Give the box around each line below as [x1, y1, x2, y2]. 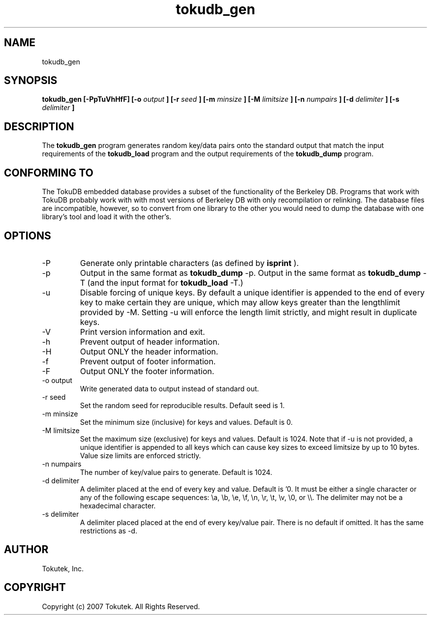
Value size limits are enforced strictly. [80, 451, 201, 460]
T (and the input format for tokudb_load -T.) [80, 277, 244, 288]
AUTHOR [4, 543, 49, 556]
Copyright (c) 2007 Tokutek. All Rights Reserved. [42, 602, 200, 611]
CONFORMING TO [4, 166, 93, 179]
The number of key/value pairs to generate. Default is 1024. [80, 468, 273, 476]
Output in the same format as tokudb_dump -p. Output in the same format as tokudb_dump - [80, 267, 427, 278]
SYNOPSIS [4, 74, 58, 87]
